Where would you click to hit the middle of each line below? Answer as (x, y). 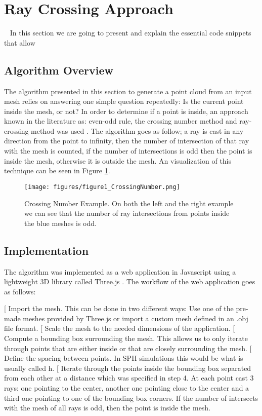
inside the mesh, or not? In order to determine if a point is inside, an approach (126, 111)
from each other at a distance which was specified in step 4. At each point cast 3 (129, 378)
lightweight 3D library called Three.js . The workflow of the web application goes (130, 281)
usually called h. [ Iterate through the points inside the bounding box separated (128, 368)
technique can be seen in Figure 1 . (57, 171)
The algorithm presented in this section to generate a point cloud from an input (128, 91)
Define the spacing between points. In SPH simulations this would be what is (124, 358)
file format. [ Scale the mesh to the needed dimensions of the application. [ (120, 328)
